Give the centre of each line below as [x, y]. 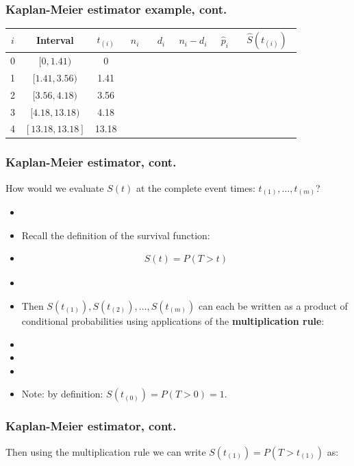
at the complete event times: [195, 187]
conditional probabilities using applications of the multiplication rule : [173, 320]
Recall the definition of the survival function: [116, 235]
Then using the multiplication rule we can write [106, 451]
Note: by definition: [62, 394]
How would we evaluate [55, 187]
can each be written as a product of [273, 305]
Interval [55, 40]
